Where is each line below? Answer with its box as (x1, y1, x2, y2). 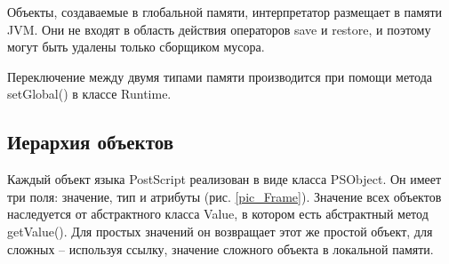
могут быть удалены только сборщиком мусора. (7, 37, 265, 56)
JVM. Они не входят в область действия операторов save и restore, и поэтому (7, 20, 431, 38)
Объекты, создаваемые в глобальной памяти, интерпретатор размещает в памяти (7, 3, 443, 20)
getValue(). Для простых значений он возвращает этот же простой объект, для (7, 221, 433, 240)
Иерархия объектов (7, 128, 174, 156)
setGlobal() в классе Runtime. (7, 84, 172, 103)
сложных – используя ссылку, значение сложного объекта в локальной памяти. (7, 239, 434, 258)
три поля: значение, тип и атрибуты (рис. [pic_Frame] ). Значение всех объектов (7, 187, 442, 205)
